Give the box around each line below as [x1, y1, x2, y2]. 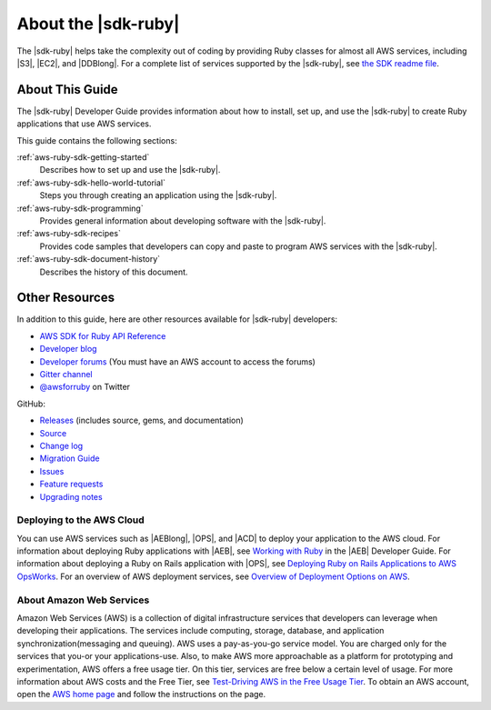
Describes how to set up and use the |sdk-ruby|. [39, 165, 221, 175]
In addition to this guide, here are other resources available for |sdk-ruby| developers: [16, 314, 338, 325]
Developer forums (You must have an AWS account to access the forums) [39, 355, 316, 367]
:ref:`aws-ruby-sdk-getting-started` [16, 152, 150, 163]
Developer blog [39, 344, 97, 355]
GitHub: [16, 398, 45, 409]
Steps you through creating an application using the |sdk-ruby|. [39, 190, 277, 201]
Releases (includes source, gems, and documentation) [39, 415, 245, 426]
